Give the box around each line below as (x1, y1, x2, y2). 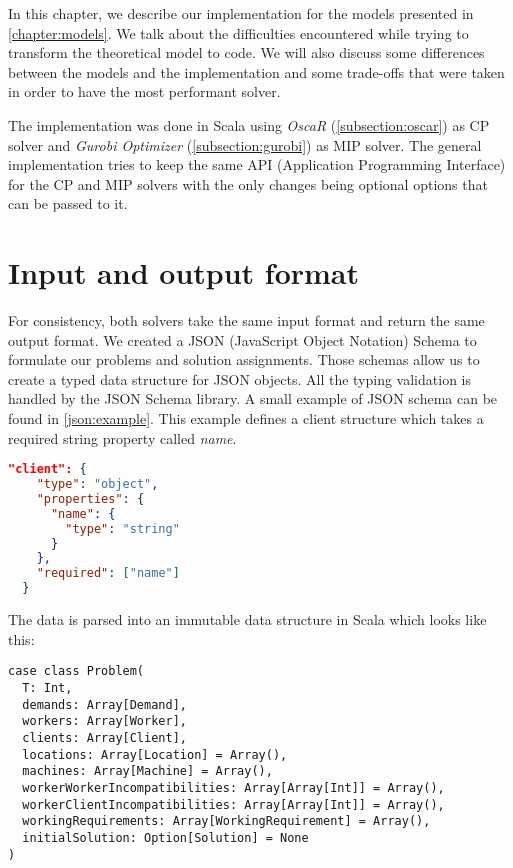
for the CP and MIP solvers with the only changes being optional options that (8, 173, 488, 194)
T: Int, (22, 680, 73, 695)
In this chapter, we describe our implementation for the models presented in (8, 3, 474, 23)
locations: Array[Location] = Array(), (22, 747, 288, 762)
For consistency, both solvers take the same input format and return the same (8, 310, 485, 331)
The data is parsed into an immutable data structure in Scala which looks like (8, 609, 487, 630)
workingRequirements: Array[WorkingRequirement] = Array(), (22, 814, 431, 829)
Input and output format (8, 252, 360, 293)
